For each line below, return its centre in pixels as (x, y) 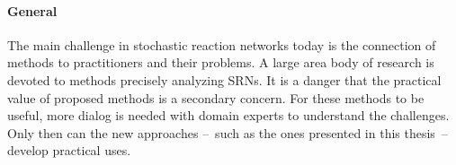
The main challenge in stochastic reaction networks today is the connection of (222, 44)
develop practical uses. (69, 150)
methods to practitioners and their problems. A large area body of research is (221, 62)
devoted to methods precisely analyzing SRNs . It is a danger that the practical (224, 79)
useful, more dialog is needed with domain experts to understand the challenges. (228, 115)
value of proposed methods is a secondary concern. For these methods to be (216, 97)
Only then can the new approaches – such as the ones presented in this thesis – (228, 132)
